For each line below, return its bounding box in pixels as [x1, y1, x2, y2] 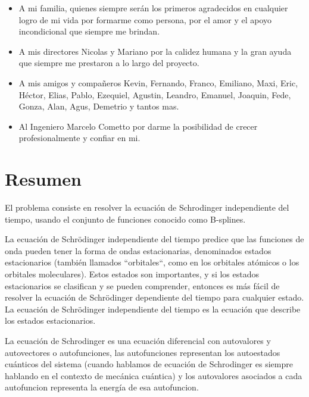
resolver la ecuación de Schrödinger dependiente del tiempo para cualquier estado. [5, 291, 304, 304]
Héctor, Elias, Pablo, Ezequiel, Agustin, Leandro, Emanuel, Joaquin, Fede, [18, 88, 291, 101]
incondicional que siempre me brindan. [18, 25, 160, 37]
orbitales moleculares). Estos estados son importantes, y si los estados [5, 268, 260, 280]
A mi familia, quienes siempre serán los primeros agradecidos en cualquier [18, 2, 288, 14]
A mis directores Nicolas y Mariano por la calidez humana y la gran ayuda [18, 45, 292, 57]
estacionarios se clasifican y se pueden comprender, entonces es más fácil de [5, 279, 280, 292]
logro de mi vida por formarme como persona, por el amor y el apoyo [18, 13, 272, 26]
